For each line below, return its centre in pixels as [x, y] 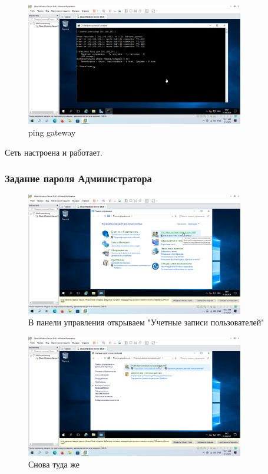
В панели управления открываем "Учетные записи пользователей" [146, 322]
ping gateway [52, 132]
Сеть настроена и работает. [54, 152]
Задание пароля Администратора [78, 178]
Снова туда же [54, 464]
